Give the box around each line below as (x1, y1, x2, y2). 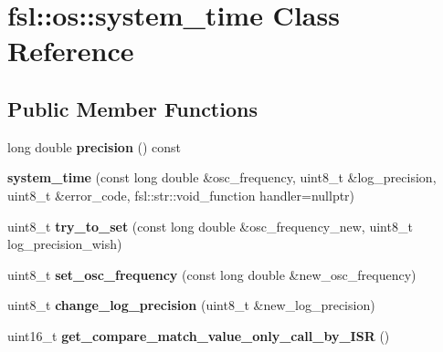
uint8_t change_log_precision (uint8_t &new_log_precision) (7, 295, 375, 315)
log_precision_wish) (7, 234, 122, 254)
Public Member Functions (7, 94, 258, 122)
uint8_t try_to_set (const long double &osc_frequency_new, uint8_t (7, 216, 413, 235)
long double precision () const (7, 137, 182, 156)
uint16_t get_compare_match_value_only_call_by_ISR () (7, 326, 390, 345)
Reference (7, 32, 134, 69)
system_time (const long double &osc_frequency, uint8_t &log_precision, (7, 168, 437, 187)
